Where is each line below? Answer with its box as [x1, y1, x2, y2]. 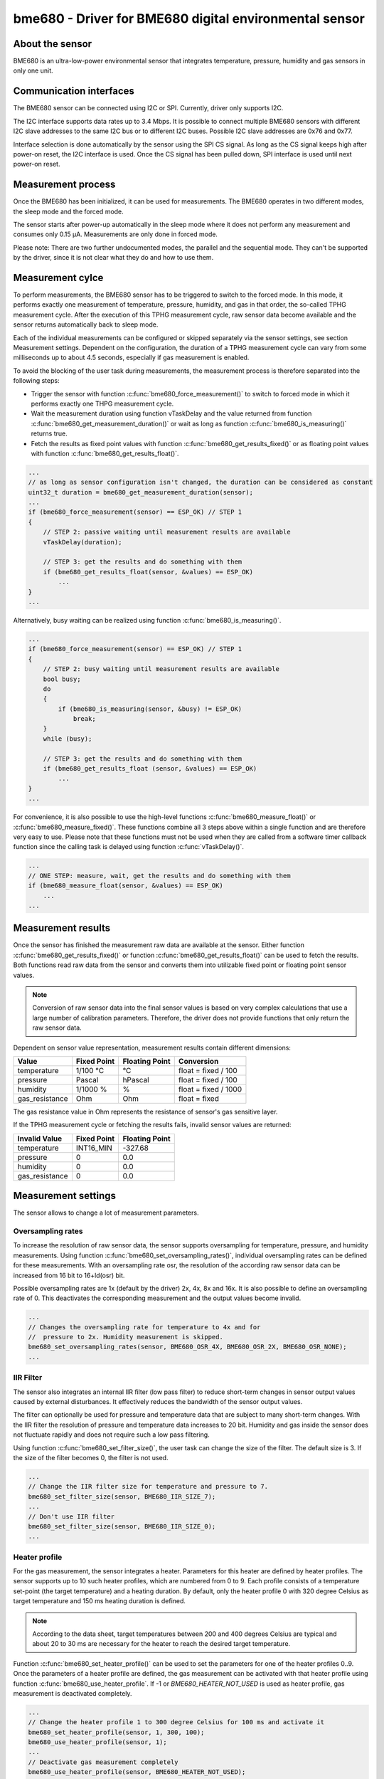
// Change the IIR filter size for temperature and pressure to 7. [28, 1482, 269, 1491]
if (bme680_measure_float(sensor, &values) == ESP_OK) [28, 882, 223, 889]
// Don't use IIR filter [28, 1512, 115, 1521]
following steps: [13, 376, 60, 385]
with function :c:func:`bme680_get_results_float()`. [31, 449, 179, 458]
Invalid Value [17, 1134, 63, 1144]
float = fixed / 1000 [178, 1084, 242, 1094]
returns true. [31, 429, 68, 438]
